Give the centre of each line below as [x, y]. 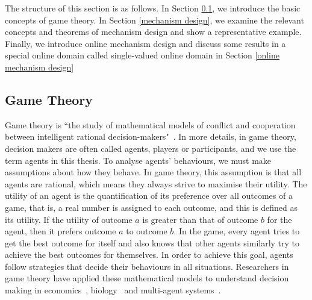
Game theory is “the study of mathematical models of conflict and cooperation [150, 124]
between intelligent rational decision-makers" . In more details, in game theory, [151, 136]
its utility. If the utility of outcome [69, 219]
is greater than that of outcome [200, 219]
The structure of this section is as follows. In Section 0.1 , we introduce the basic [153, 8]
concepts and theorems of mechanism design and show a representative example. [153, 32]
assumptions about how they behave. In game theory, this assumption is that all [153, 172]
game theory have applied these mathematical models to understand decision [147, 278]
